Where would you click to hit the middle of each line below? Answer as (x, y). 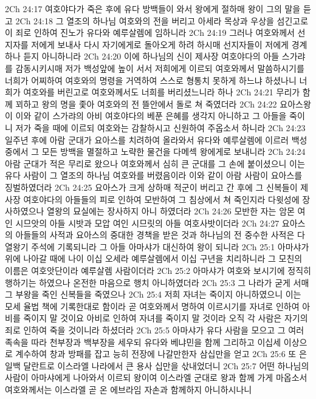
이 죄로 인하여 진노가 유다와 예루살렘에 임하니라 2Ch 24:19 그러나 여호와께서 (150, 32)
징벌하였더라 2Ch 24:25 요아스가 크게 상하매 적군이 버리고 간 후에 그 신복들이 (151, 187)
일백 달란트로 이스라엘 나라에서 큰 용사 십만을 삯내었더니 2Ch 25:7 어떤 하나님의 (157, 365)
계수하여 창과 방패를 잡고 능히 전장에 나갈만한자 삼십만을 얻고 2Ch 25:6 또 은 (161, 354)
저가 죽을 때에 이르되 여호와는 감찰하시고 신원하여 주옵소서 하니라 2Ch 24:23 (160, 127)
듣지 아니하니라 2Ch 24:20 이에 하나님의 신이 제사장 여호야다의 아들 (151, 56)
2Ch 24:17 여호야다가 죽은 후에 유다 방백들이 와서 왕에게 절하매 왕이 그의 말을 (153, 9)
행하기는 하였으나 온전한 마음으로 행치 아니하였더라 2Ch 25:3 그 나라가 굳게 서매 (157, 282)
